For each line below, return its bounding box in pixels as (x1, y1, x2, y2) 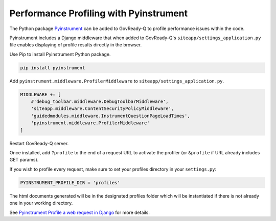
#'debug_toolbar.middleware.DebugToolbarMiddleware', (31, 99, 169, 104)
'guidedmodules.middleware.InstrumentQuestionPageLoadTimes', (31, 113, 190, 119)
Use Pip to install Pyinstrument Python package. (9, 51, 111, 57)
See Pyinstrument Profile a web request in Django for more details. (9, 209, 150, 215)
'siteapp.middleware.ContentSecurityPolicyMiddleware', (31, 106, 174, 112)
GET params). (9, 157, 39, 163)
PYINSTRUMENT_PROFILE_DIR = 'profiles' (20, 180, 120, 185)
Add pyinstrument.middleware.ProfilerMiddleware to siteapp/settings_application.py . (9, 78, 224, 84)
